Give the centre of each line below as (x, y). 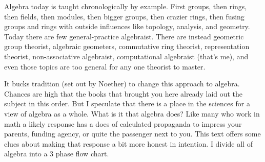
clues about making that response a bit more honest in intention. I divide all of (128, 143)
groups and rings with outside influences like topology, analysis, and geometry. (127, 26)
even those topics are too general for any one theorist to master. (105, 66)
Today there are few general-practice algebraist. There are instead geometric (124, 36)
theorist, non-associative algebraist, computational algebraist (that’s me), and (126, 56)
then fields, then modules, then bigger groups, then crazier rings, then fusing (124, 16)
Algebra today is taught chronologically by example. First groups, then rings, (126, 6)
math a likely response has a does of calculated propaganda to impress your (123, 123)
